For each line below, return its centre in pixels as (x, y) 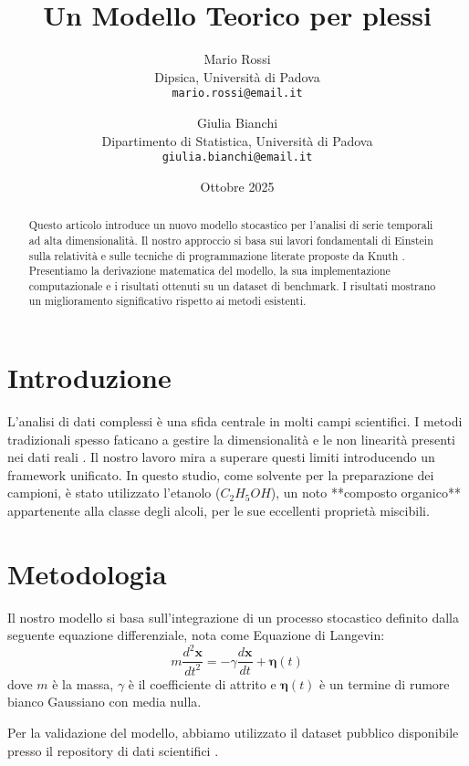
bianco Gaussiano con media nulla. (104, 702)
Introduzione (89, 378)
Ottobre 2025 (237, 186)
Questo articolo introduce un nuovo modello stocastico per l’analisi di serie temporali (231, 225)
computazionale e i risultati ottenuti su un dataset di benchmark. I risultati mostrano (232, 285)
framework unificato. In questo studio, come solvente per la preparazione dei (221, 474)
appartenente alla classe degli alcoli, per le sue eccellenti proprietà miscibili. (219, 511)
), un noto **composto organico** (365, 493)
